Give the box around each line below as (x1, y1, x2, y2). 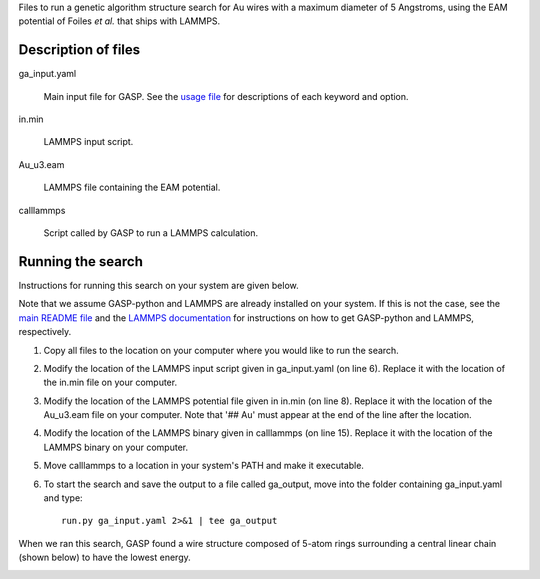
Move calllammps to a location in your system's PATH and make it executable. (43, 460, 365, 472)
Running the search (18, 253, 144, 270)
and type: (43, 492, 84, 504)
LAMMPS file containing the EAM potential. (43, 181, 221, 194)
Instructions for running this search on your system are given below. (18, 279, 299, 291)
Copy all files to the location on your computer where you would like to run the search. (43, 344, 399, 356)
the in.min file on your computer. (43, 376, 178, 389)
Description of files (18, 41, 141, 59)
